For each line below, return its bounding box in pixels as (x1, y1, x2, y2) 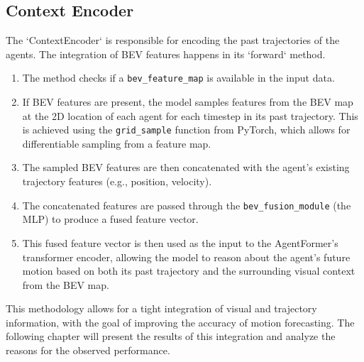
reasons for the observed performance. (6, 343, 170, 358)
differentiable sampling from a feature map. (22, 136, 211, 150)
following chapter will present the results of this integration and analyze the (6, 329, 336, 344)
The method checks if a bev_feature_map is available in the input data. (22, 70, 335, 85)
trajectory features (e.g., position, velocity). (22, 174, 212, 189)
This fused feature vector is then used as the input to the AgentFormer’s (22, 235, 338, 250)
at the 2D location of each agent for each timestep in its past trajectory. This (22, 108, 358, 123)
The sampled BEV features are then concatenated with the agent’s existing (22, 160, 350, 175)
